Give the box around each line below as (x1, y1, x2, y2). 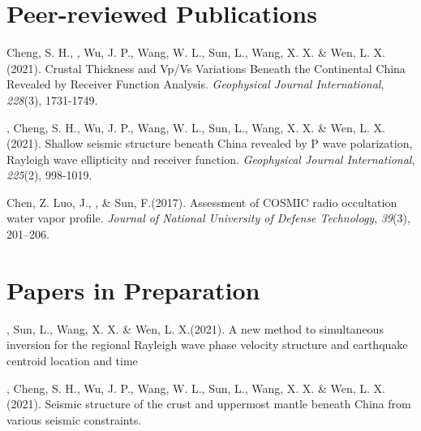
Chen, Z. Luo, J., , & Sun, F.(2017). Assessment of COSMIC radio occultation (6, 193, 397, 210)
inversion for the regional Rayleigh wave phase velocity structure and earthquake (6, 336, 408, 353)
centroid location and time (6, 351, 138, 369)
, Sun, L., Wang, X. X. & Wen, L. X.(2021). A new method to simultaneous (6, 320, 384, 337)
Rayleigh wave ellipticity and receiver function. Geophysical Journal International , (6, 150, 415, 167)
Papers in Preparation (6, 273, 260, 306)
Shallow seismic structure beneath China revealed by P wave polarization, (45, 135, 413, 152)
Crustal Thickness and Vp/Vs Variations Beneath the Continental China (45, 59, 406, 76)
